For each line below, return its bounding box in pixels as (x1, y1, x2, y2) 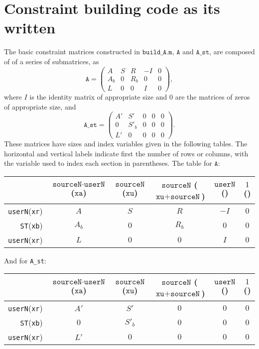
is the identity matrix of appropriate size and (29, 92, 167, 102)
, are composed (209, 46, 255, 57)
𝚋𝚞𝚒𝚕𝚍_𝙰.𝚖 (142, 49, 172, 56)
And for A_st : (4, 255, 46, 265)
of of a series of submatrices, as (4, 56, 99, 66)
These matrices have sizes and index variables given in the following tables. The (4, 138, 248, 148)
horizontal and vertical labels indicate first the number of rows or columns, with (4, 148, 249, 158)
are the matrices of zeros (175, 92, 250, 102)
